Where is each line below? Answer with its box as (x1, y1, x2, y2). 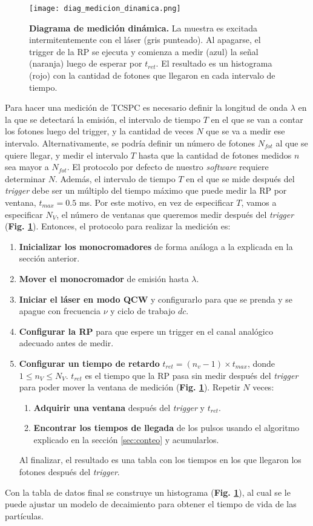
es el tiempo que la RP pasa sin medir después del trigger (85, 369, 298, 381)
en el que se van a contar (211, 113, 303, 125)
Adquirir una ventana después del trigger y (33, 401, 205, 413)
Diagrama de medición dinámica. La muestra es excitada (29, 21, 257, 34)
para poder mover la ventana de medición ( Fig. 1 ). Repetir (19, 381, 240, 393)
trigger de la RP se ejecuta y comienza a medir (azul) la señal (29, 45, 259, 58)
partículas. (5, 509, 44, 522)
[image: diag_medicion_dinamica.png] (29, 4, 181, 13)
